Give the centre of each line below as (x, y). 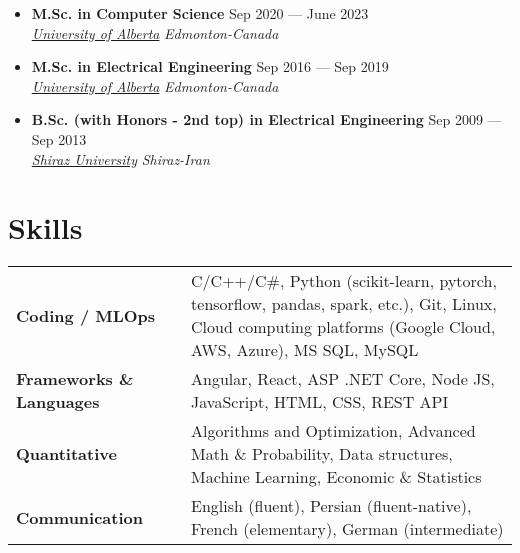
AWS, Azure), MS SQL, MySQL (305, 350)
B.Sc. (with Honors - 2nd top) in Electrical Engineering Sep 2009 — (266, 119)
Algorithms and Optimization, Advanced (333, 431)
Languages (58, 402)
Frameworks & (75, 379)
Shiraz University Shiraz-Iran (120, 158)
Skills (45, 227)
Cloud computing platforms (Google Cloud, (343, 327)
